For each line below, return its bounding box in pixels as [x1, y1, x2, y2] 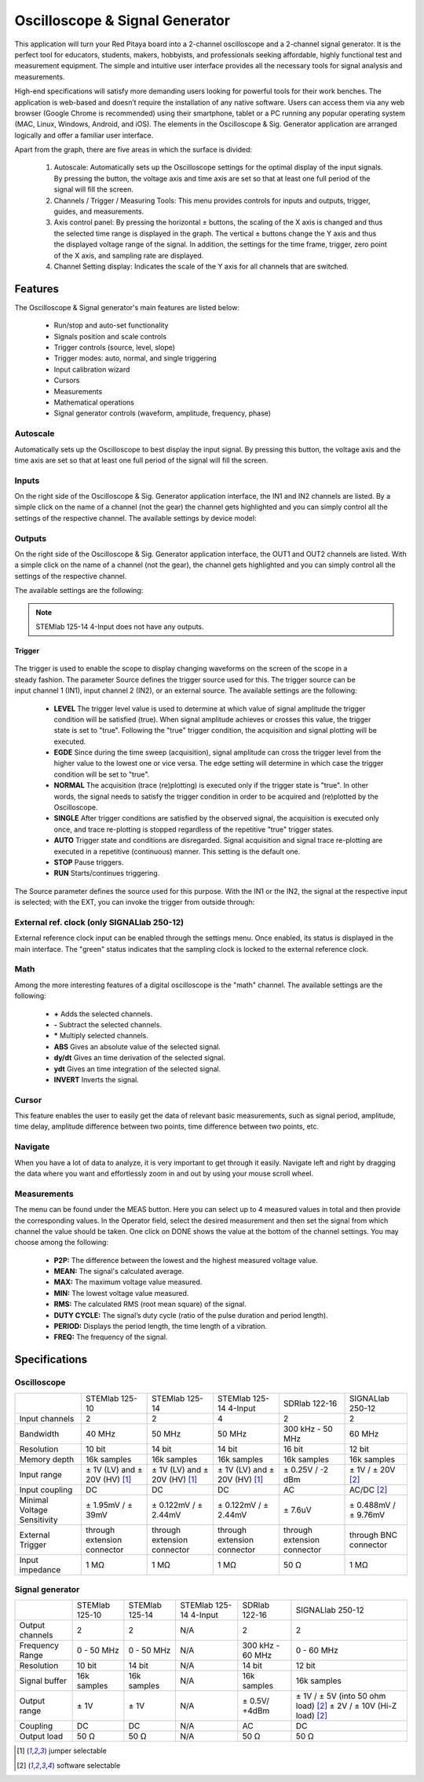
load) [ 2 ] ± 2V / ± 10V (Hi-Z [295, 1700, 397, 1711]
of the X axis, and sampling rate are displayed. [53, 251, 204, 260]
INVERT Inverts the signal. [53, 1074, 139, 1084]
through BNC [349, 1529, 398, 1540]
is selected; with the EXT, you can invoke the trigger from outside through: [14, 898, 255, 907]
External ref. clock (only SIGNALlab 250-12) [14, 917, 185, 928]
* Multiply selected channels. [53, 1031, 148, 1041]
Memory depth [19, 1454, 75, 1465]
